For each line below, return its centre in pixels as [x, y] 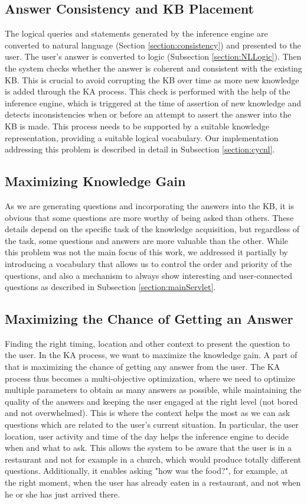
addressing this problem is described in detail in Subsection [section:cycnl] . [140, 149]
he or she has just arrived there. [63, 494]
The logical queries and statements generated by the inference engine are [136, 33]
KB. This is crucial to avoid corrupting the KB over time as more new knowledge [152, 79]
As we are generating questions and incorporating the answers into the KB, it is [149, 205]
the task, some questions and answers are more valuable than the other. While [147, 240]
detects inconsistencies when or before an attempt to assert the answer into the [148, 114]
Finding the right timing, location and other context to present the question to [148, 343]
